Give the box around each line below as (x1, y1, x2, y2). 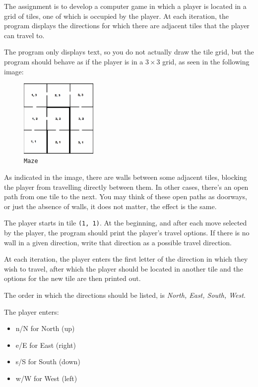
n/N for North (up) (15, 323, 75, 333)
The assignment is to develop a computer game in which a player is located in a (4, 1, 247, 11)
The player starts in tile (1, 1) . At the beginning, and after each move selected (4, 218, 247, 228)
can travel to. (4, 30, 45, 40)
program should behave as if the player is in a (4, 56, 143, 66)
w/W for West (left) (15, 373, 77, 383)
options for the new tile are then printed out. (4, 273, 141, 283)
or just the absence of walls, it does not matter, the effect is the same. (4, 201, 217, 211)
